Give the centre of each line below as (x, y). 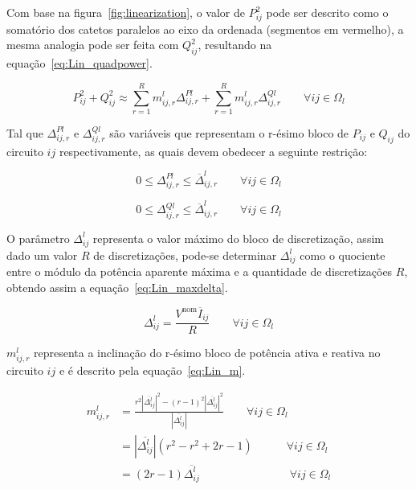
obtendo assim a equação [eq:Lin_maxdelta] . (117, 287)
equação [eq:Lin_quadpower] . (80, 63)
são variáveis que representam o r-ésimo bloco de (229, 132)
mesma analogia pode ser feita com (93, 45)
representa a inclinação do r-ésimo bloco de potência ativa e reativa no (207, 353)
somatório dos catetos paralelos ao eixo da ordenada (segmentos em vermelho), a (205, 29)
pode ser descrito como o (327, 12)
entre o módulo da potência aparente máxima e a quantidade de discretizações (200, 271)
